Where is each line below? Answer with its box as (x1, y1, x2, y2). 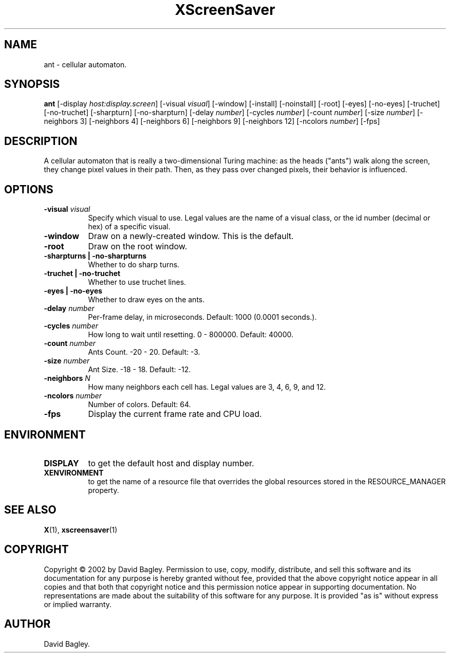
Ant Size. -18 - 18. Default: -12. (88, 365, 191, 374)
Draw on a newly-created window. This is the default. (88, 231, 294, 242)
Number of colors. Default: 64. (88, 400, 191, 409)
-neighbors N (44, 374, 90, 383)
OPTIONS (4, 182, 53, 196)
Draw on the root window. (88, 241, 188, 252)
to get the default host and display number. (88, 458, 254, 468)
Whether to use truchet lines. (88, 278, 186, 287)
